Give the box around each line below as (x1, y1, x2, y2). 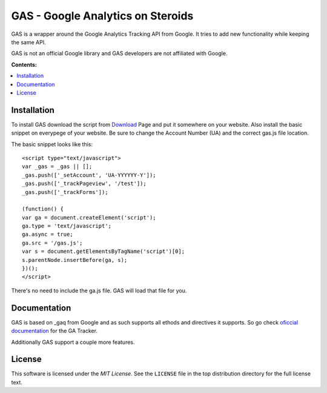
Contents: (11, 61, 38, 68)
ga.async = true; (22, 231, 73, 238)
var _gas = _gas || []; (22, 163, 93, 170)
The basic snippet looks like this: (11, 140, 93, 148)
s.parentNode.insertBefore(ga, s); (22, 257, 128, 263)
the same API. (11, 38, 46, 45)
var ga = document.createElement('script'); (22, 214, 157, 221)
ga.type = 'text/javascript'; (22, 223, 112, 230)
